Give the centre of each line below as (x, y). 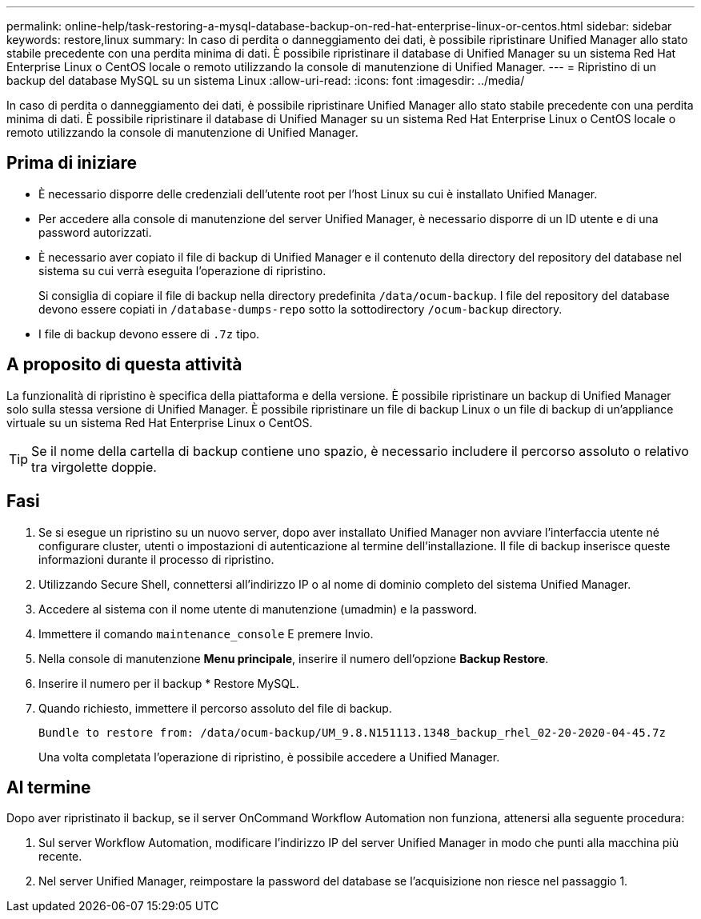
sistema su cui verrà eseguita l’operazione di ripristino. (182, 270)
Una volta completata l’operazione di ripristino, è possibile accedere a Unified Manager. (269, 757)
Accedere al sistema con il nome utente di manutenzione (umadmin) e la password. (258, 609)
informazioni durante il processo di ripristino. (156, 559)
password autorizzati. (95, 232)
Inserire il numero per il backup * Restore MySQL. (169, 683)
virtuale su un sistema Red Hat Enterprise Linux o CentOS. (160, 422)
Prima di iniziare (72, 163)
